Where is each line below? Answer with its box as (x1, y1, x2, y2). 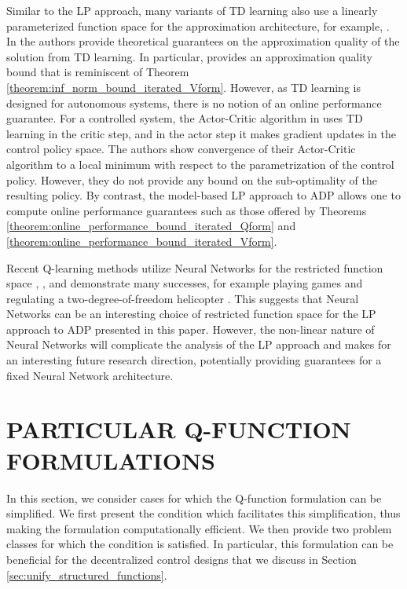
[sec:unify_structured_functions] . (6, 566, 167, 583)
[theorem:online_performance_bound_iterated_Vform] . (6, 232, 277, 249)
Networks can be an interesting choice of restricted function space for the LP (6, 305, 376, 322)
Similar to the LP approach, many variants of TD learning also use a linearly (6, 2, 378, 18)
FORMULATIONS (6, 444, 216, 476)
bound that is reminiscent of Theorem (6, 64, 189, 80)
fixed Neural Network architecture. (6, 367, 174, 383)
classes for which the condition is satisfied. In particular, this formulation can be (6, 536, 394, 552)
